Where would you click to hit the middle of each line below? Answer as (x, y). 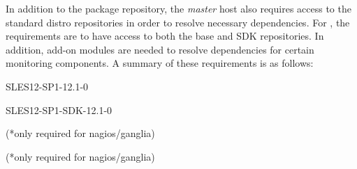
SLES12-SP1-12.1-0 (47, 86)
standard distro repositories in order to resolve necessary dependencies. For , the (178, 22)
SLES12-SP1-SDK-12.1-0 (59, 110)
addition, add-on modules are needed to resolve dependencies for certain (160, 49)
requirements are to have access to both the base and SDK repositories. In (165, 36)
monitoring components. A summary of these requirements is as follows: (160, 63)
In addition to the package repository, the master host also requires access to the (178, 8)
